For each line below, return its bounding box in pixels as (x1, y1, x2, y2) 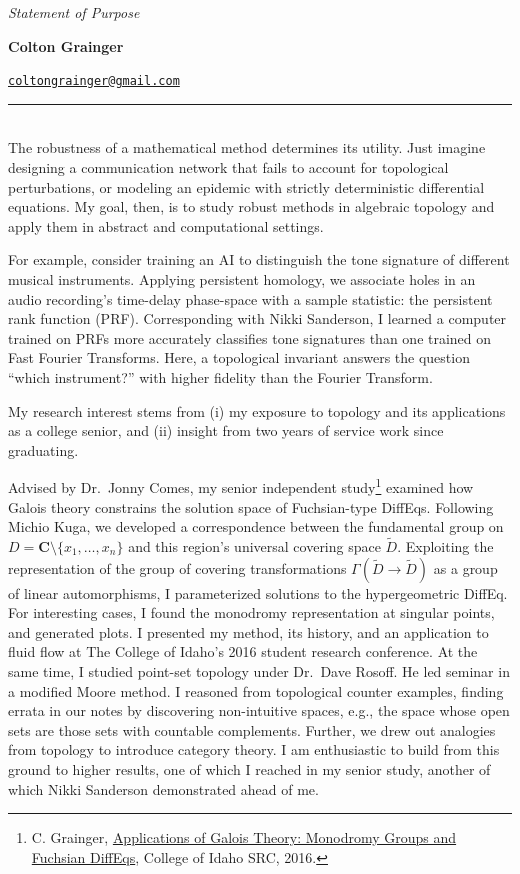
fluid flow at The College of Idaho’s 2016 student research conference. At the (8, 641, 478, 662)
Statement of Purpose (8, 2, 140, 22)
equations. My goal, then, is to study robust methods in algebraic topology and (8, 196, 495, 217)
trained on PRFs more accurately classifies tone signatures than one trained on (8, 327, 492, 348)
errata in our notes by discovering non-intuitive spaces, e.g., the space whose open (8, 700, 510, 721)
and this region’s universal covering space (128, 536, 381, 556)
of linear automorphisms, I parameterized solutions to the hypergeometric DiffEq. (8, 582, 508, 603)
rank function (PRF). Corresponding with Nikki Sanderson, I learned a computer (8, 308, 507, 329)
